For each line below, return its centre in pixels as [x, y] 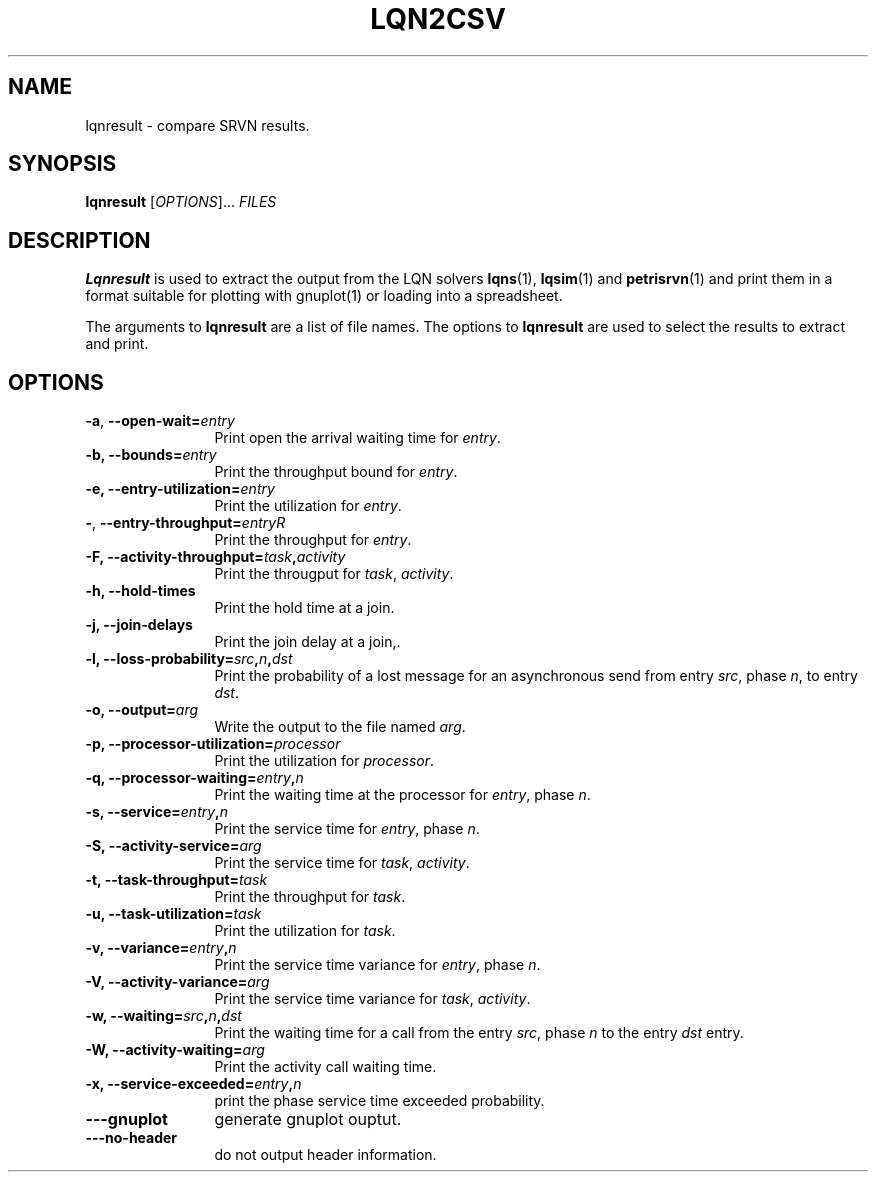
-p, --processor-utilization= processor [213, 744]
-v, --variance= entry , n [161, 948]
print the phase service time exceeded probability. [379, 1101]
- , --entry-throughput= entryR [185, 523]
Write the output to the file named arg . [340, 727]
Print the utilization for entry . [308, 506]
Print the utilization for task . [305, 931]
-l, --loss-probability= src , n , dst [189, 659]
